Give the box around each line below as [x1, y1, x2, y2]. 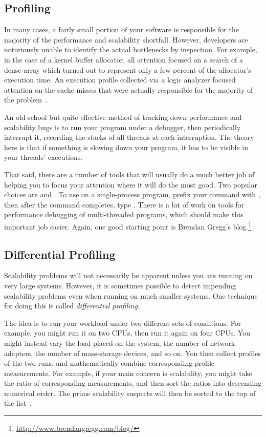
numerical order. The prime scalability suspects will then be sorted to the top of [4, 387, 256, 398]
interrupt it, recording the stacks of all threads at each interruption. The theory [4, 132, 254, 142]
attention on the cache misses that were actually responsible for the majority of [4, 84, 253, 95]
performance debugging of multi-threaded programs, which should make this [4, 209, 243, 220]
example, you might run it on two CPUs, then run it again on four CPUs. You [4, 327, 250, 338]
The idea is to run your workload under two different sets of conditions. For [4, 317, 241, 328]
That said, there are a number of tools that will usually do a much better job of [4, 169, 255, 179]
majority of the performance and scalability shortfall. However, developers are [4, 34, 248, 45]
